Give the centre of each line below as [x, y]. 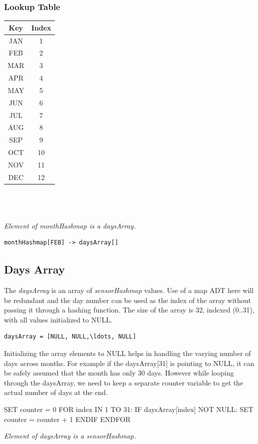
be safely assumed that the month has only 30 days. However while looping [119, 373]
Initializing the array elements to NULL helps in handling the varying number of [128, 353]
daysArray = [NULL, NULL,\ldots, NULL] [70, 337]
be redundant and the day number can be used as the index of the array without [128, 300]
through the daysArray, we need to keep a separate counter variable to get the [124, 382]
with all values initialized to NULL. [58, 319]
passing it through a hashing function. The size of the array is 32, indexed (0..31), [129, 310]
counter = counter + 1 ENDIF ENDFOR [67, 419]
